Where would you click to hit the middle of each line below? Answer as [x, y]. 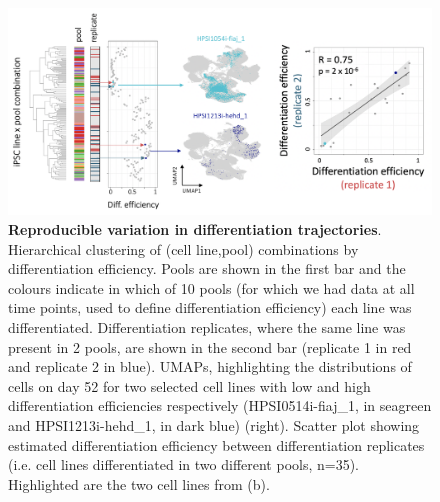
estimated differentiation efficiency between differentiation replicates [216, 444]
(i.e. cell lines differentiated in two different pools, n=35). [184, 464]
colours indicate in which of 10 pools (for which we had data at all [211, 287]
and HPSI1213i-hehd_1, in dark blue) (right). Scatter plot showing [214, 424]
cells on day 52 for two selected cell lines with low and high [189, 385]
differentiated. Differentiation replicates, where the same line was [207, 327]
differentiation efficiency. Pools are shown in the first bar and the [207, 268]
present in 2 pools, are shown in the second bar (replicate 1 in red [210, 346]
